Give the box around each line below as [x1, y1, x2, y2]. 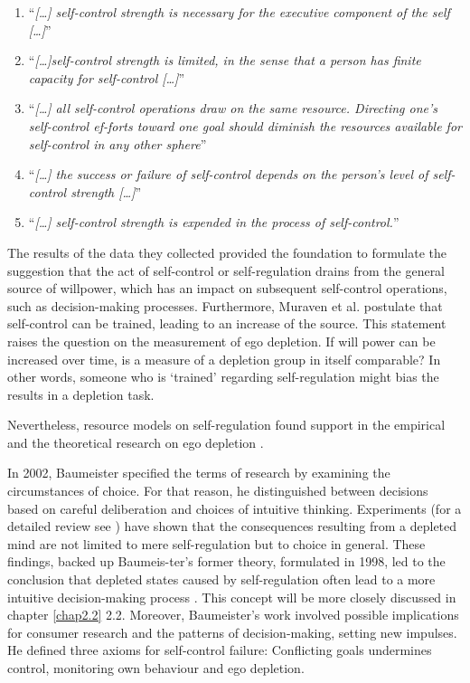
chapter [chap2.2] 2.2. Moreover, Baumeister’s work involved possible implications [7, 605, 459, 624]
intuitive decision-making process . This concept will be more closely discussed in [7, 587, 456, 606]
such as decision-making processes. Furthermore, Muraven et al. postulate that [7, 296, 443, 315]
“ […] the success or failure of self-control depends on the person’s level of [28, 165, 428, 184]
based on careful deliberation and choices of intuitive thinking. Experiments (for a [7, 498, 462, 517]
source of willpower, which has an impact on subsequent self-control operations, [7, 279, 447, 298]
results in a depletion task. [7, 384, 155, 403]
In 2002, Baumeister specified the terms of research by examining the [7, 463, 390, 482]
